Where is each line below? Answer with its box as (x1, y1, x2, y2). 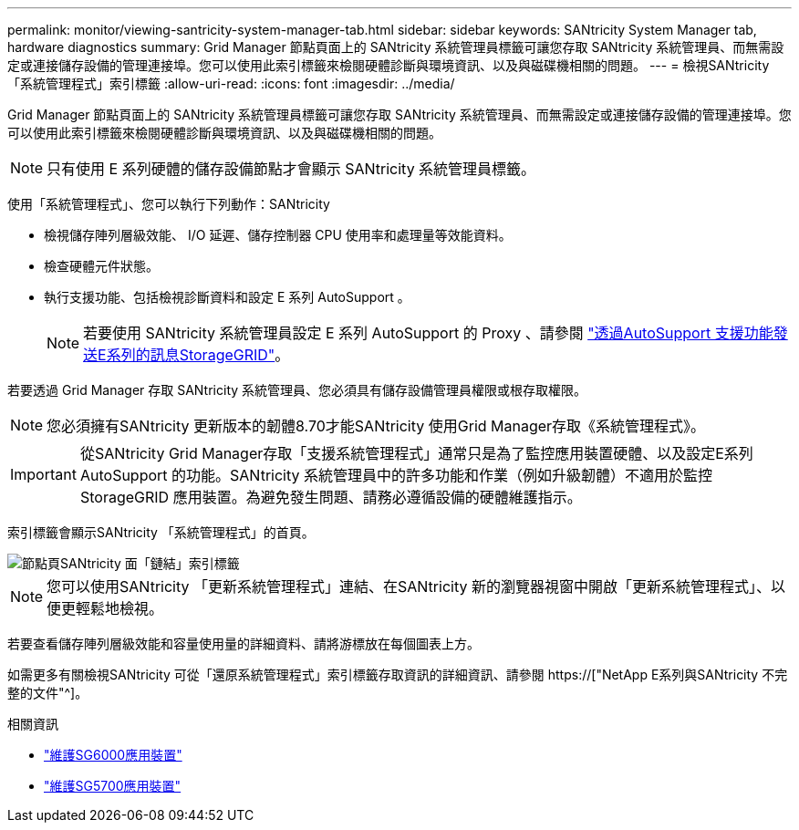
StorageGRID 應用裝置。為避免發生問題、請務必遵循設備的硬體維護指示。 (79, 488, 582, 506)
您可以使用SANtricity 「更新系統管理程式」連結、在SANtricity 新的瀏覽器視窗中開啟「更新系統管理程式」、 (47, 577, 771, 596)
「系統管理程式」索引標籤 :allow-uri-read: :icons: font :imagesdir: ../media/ (7, 76, 455, 91)
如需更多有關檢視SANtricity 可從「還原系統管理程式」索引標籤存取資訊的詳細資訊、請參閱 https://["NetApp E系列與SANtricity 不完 (7, 667, 788, 682)
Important (10, 465, 77, 483)
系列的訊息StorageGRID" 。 (106, 346, 290, 364)
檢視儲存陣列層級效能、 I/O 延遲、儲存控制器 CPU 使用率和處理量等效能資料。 (44, 227, 512, 243)
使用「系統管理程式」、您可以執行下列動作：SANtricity (7, 196, 330, 212)
